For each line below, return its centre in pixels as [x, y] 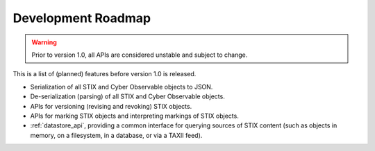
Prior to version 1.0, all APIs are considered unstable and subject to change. [140, 55]
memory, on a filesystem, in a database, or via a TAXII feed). [116, 135]
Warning [44, 42]
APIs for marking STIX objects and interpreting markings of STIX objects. [134, 116]
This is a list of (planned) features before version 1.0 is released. [105, 74]
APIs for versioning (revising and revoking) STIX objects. [111, 106]
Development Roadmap [82, 18]
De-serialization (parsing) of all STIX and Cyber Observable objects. [127, 96]
